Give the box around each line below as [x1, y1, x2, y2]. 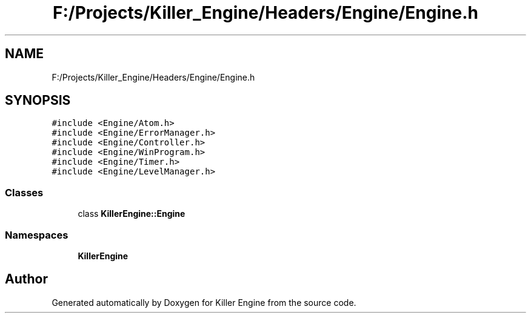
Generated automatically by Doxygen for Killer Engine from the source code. [52, 297, 356, 308]
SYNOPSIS [5, 93, 71, 108]
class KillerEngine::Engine [78, 208, 185, 219]
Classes [5, 186, 44, 199]
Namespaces [5, 228, 68, 241]
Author [5, 271, 48, 287]
